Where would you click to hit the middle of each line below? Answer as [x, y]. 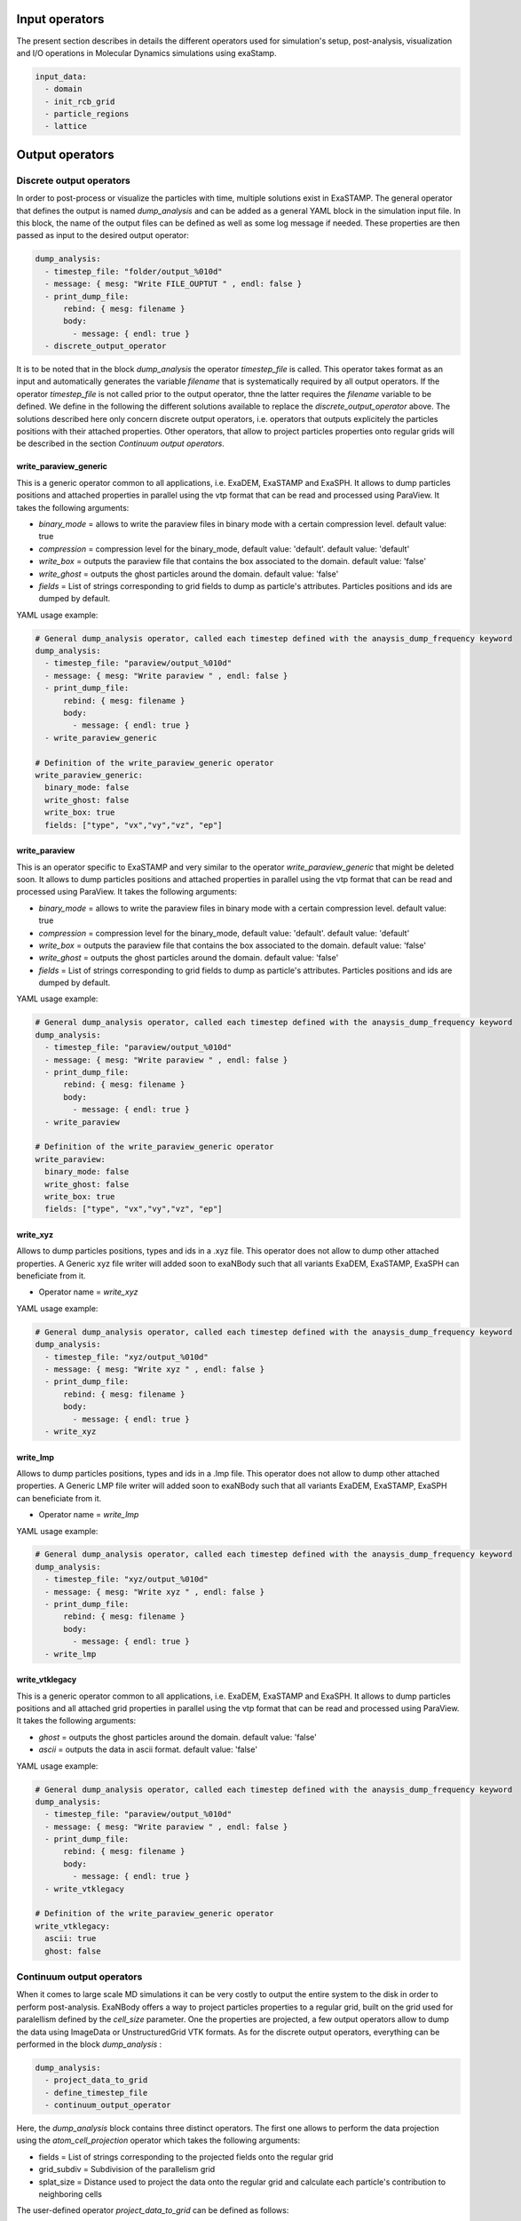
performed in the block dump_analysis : [89, 2044]
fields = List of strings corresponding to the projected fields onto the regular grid [186, 2157]
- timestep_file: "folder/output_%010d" [134, 271]
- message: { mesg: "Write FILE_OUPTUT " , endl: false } [174, 284]
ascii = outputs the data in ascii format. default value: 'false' [148, 1749]
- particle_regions [87, 114]
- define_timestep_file [96, 2093]
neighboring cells [70, 2194]
